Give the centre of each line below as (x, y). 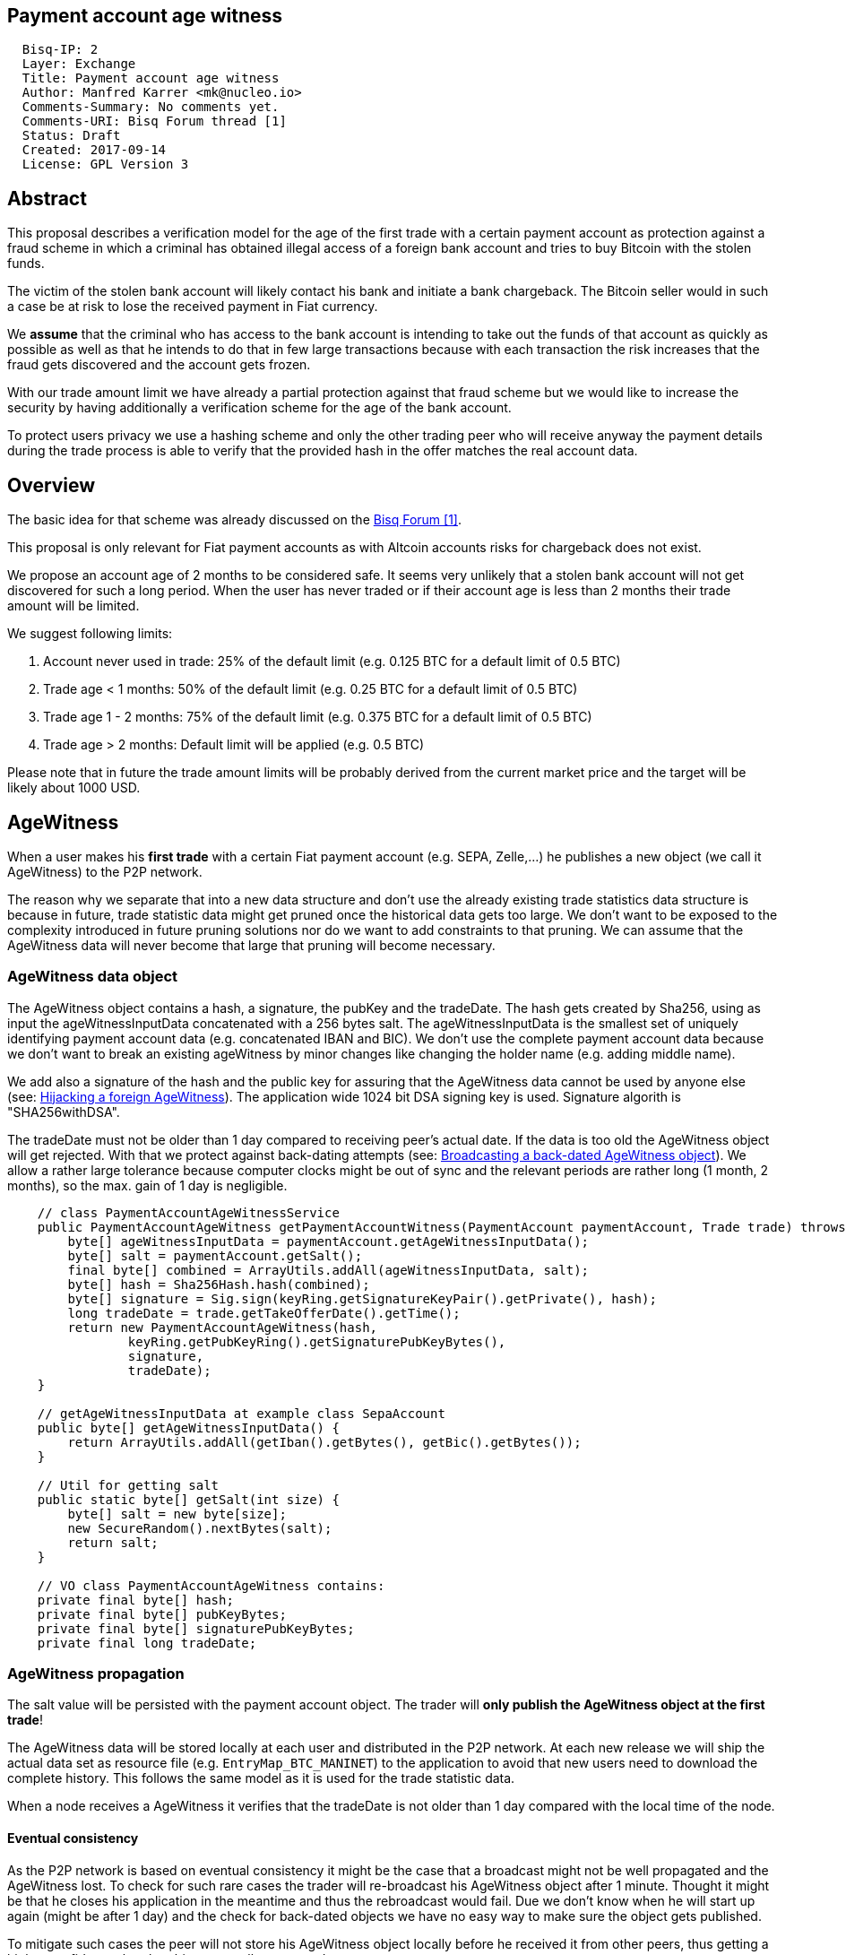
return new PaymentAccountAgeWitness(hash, (223, 1327)
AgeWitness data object (93, 977)
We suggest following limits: (90, 634)
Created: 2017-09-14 (94, 150)
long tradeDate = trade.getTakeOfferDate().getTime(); (264, 1313)
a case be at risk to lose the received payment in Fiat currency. (193, 307)
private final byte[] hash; (135, 1600)
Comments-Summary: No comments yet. (151, 107)
